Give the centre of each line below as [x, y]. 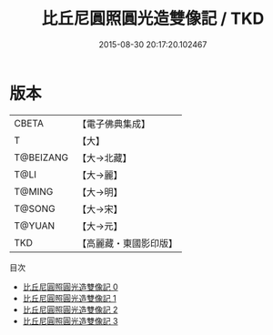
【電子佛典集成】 [114, 124]
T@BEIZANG [41, 157]
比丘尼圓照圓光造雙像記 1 [69, 298]
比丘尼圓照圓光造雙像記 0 [70, 287]
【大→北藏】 [104, 157]
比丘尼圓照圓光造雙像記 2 [70, 310]
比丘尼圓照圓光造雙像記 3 [70, 320]
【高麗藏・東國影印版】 [127, 243]
